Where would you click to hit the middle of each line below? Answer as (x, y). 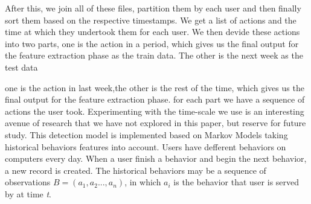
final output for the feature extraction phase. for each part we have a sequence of (155, 99)
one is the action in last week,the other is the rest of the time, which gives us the (155, 87)
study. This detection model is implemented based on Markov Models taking (146, 134)
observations (28, 182)
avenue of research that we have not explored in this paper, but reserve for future (155, 123)
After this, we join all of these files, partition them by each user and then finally (153, 8)
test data (21, 67)
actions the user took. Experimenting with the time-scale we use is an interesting (155, 111)
